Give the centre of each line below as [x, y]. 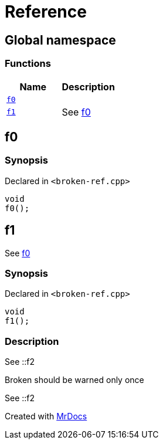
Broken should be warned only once [74, 380]
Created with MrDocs [46, 416]
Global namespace [60, 40]
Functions [28, 64]
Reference [46, 12]
